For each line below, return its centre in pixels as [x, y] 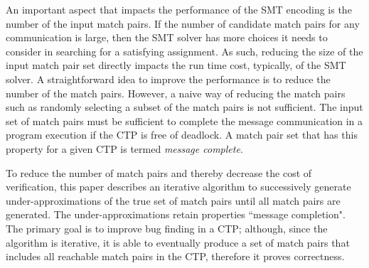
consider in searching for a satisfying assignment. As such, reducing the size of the [184, 51]
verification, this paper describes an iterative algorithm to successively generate [178, 187]
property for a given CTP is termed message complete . [124, 148]
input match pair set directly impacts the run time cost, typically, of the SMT [176, 65]
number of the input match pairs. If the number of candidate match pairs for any [183, 23]
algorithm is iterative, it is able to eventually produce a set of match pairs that [178, 242]
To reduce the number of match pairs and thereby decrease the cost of [159, 172]
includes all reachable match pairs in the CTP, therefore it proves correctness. [175, 256]
